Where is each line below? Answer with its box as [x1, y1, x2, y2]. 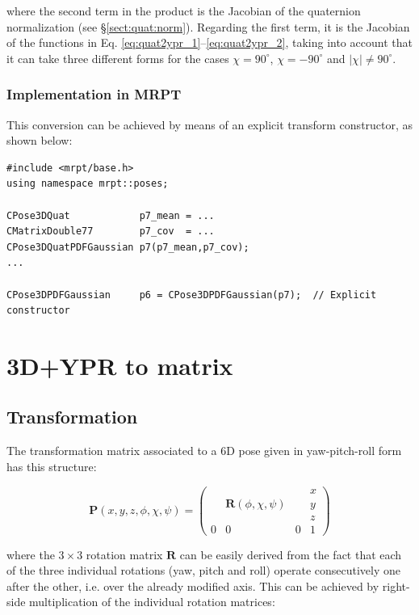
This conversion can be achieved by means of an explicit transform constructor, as [6, 116, 413, 133]
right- [382, 577, 410, 594]
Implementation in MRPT [6, 84, 182, 104]
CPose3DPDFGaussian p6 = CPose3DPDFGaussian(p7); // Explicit [6, 289, 377, 301]
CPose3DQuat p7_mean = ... [6, 209, 215, 221]
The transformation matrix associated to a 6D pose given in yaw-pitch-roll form [6, 442, 402, 459]
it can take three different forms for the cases [6, 49, 229, 66]
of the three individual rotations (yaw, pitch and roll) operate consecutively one [6, 562, 401, 579]
